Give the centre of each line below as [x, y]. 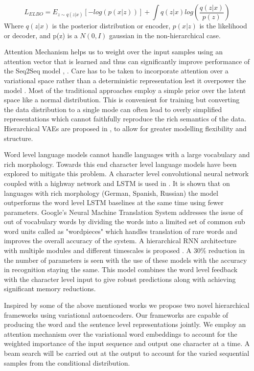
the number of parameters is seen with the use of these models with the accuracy [126, 260]
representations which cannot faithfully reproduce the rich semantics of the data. [125, 119]
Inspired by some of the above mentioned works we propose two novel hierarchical [127, 305]
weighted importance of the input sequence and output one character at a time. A [127, 343]
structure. [19, 138]
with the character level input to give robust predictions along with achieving [120, 279]
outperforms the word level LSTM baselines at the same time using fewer [114, 202]
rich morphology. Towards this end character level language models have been [120, 164]
